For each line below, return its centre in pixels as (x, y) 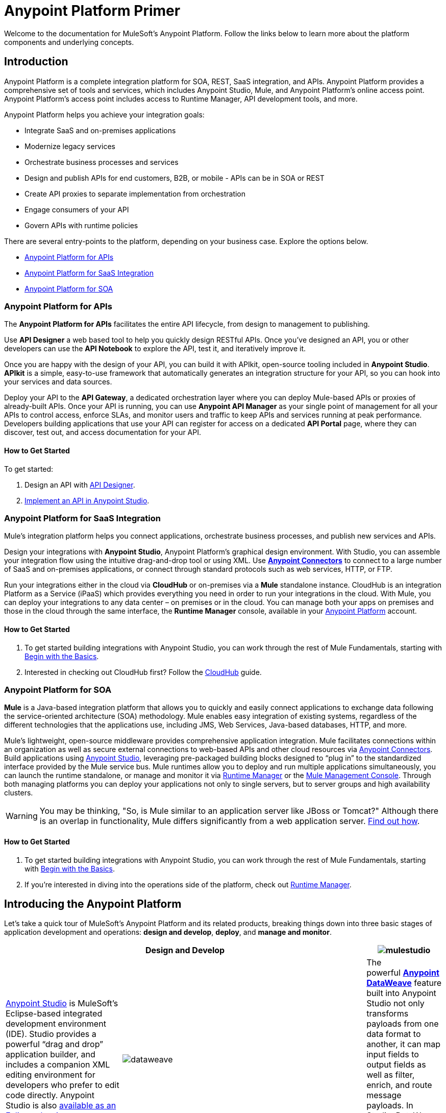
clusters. (19, 793)
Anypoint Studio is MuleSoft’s (62, 1003)
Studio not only (395, 1003)
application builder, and (51, 1055)
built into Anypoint (401, 993)
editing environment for (51, 1075)
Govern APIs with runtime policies (81, 225)
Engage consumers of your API (77, 209)
